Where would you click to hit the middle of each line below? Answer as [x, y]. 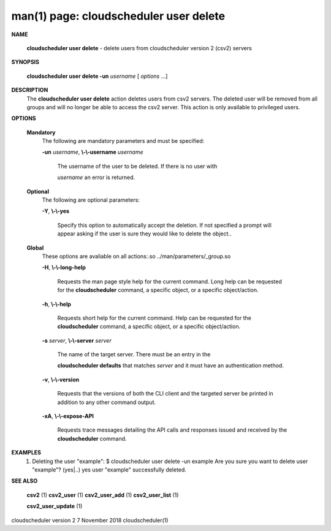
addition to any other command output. [107, 402]
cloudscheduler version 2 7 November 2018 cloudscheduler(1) [90, 520]
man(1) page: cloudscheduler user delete [118, 16]
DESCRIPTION [30, 90]
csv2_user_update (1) [55, 506]
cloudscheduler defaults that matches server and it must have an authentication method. [171, 365]
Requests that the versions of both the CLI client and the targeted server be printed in [165, 394]
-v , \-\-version [61, 380]
